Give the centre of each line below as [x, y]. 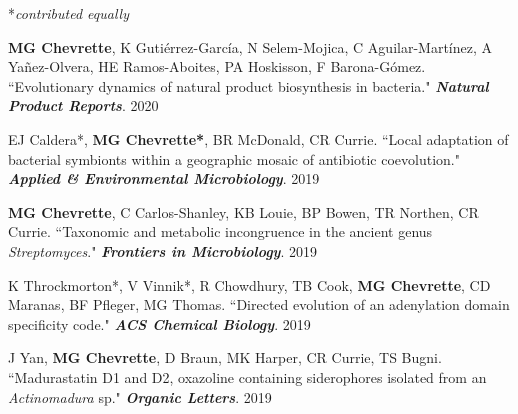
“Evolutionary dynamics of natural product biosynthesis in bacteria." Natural [248, 85]
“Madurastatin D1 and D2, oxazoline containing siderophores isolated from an [247, 376]
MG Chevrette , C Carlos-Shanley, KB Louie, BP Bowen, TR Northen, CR [243, 211]
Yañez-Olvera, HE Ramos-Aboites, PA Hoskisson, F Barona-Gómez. [217, 66]
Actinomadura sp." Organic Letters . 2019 [140, 396]
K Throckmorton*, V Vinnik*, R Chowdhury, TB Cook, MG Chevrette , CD [249, 284]
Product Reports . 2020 [83, 105]
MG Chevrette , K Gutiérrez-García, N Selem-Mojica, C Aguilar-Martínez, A [250, 46]
